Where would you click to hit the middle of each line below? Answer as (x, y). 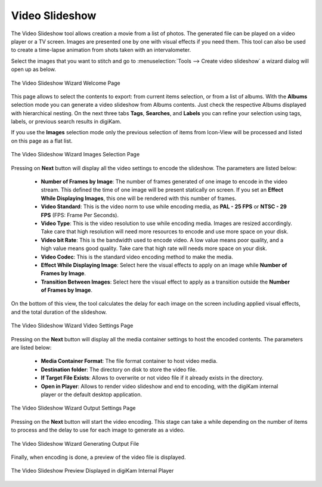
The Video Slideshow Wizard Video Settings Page (72, 326)
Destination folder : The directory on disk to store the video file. (119, 369)
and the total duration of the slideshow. (59, 312)
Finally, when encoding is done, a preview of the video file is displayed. (98, 457)
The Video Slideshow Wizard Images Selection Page (75, 155)
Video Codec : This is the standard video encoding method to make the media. (137, 257)
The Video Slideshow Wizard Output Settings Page (73, 408)
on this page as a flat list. (42, 141)
